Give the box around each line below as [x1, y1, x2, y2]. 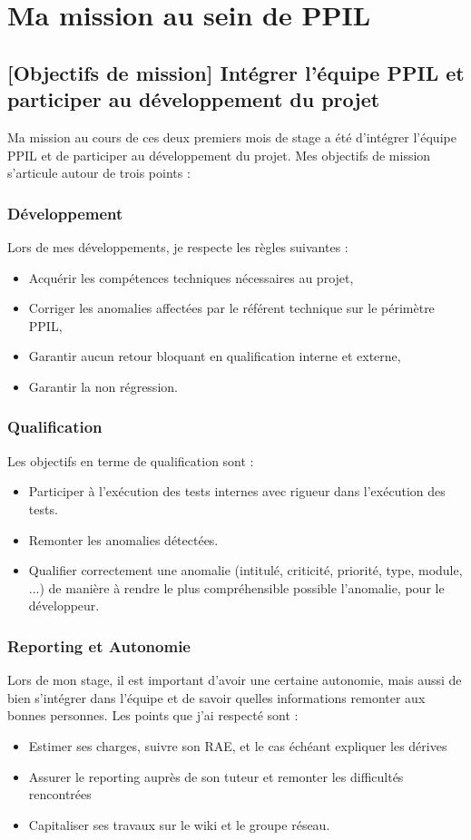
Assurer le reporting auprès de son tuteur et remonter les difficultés [28, 767, 404, 786]
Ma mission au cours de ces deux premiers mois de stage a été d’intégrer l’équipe [7, 127, 456, 146]
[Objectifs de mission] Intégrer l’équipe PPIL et [7, 58, 465, 86]
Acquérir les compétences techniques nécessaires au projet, [28, 268, 354, 287]
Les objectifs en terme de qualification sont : [7, 451, 254, 470]
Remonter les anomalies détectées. [28, 530, 219, 549]
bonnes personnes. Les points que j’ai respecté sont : [7, 706, 299, 725]
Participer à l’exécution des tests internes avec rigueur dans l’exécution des [28, 482, 446, 501]
